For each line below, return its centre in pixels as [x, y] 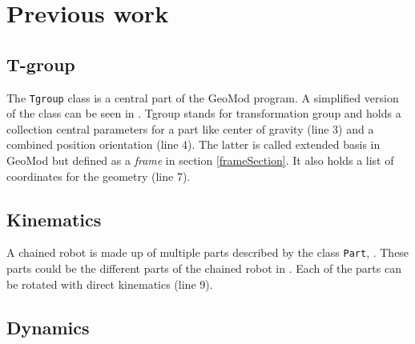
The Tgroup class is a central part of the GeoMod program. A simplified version [203, 97]
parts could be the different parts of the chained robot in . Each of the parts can [204, 268]
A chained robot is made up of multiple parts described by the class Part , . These [208, 252]
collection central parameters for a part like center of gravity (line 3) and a [190, 128]
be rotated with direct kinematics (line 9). [110, 284]
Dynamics [48, 327]
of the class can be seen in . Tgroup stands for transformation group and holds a [204, 113]
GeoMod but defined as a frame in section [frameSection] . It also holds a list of [200, 160]
